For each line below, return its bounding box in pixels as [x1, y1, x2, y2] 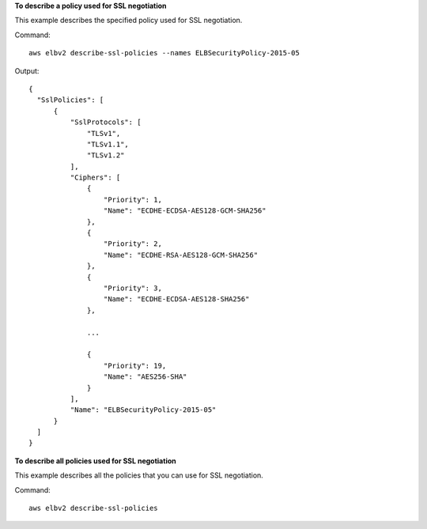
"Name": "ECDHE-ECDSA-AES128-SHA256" [103, 295, 250, 304]
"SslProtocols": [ [70, 118, 142, 127]
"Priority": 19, [103, 361, 167, 370]
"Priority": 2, [103, 240, 162, 248]
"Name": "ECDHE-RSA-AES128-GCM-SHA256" [103, 250, 259, 259]
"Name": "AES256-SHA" [103, 372, 187, 381]
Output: [14, 66, 40, 75]
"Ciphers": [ [70, 173, 121, 182]
